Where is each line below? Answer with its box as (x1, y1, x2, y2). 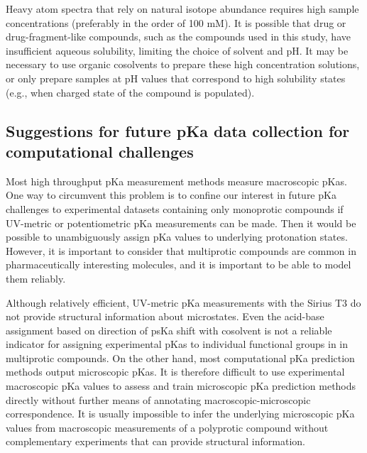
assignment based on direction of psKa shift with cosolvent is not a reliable (6, 322, 332, 337)
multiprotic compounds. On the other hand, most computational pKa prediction (6, 350, 355, 365)
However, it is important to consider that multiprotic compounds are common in (6, 243, 356, 258)
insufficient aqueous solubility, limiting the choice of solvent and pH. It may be (6, 43, 349, 58)
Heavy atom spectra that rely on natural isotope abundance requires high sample (6, 1, 359, 16)
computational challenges (6, 140, 194, 162)
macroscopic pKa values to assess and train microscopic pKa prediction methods (6, 378, 356, 393)
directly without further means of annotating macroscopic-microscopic (6, 392, 311, 407)
